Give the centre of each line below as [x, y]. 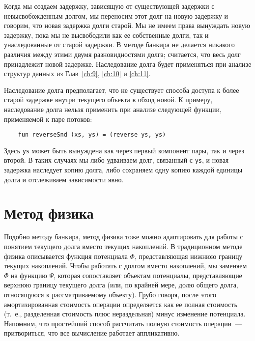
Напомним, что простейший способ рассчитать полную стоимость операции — [123, 323]
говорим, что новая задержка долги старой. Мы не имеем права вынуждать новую [127, 25]
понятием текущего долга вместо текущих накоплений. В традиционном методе [123, 246]
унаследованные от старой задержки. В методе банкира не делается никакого [119, 44]
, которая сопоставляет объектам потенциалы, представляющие [148, 275]
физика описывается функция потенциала [66, 256]
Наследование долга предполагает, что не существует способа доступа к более [122, 90]
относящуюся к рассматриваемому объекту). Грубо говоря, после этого [110, 294]
